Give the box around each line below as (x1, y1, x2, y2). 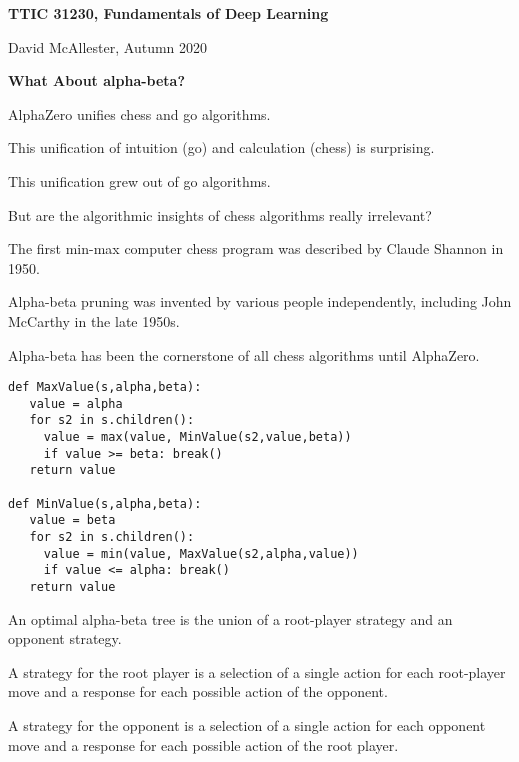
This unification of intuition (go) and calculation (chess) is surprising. (8, 137, 435, 158)
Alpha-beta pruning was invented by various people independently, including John (8, 291, 512, 312)
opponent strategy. (8, 628, 122, 649)
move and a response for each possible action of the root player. (8, 734, 399, 755)
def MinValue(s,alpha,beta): (8, 496, 202, 511)
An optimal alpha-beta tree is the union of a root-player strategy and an (8, 608, 453, 629)
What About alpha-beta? (8, 70, 186, 91)
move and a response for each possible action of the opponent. (8, 681, 388, 702)
